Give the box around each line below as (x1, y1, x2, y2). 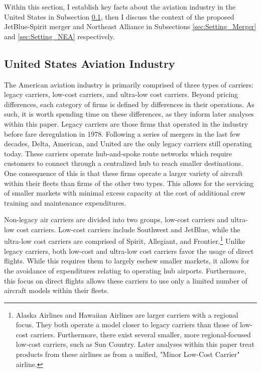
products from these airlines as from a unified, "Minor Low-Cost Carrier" (16, 349, 240, 359)
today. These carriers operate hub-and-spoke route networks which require (4, 148, 232, 158)
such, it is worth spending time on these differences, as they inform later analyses (4, 109, 254, 119)
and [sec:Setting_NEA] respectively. (4, 31, 115, 41)
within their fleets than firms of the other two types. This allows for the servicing (4, 177, 254, 188)
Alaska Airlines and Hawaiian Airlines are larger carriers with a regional (16, 309, 238, 320)
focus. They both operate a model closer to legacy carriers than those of (16, 319, 238, 330)
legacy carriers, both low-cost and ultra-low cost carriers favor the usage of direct (4, 245, 254, 256)
